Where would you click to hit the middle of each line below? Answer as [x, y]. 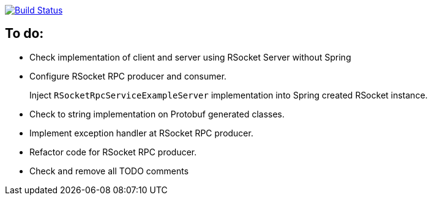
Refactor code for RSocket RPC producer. [113, 152]
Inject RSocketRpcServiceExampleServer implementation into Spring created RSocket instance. [229, 95]
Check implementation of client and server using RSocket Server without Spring [190, 57]
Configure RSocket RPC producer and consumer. [128, 76]
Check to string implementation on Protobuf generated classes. [157, 114]
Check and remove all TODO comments [109, 171]
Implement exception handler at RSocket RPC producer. [141, 133]
